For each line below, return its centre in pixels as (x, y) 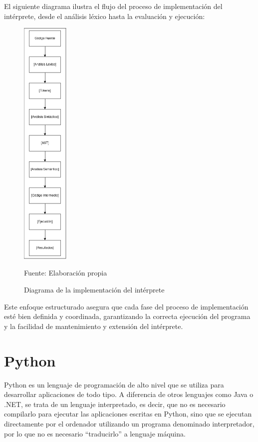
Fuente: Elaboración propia (66, 273)
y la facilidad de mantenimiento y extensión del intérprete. (94, 326)
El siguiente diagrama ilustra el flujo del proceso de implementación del (113, 6)
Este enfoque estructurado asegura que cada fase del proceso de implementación (126, 306)
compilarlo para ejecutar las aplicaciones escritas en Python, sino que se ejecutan (128, 414)
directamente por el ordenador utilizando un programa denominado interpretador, (129, 423)
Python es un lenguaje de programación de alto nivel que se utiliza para (114, 384)
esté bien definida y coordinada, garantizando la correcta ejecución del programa (127, 316)
